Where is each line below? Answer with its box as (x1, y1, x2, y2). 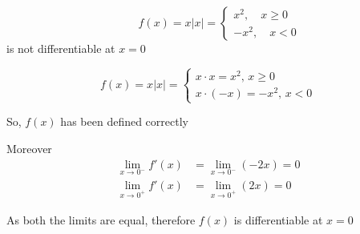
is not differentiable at (6, 40, 115, 56)
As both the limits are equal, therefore (6, 211, 196, 228)
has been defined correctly (60, 113, 188, 130)
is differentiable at (233, 211, 323, 228)
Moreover (6, 139, 52, 156)
